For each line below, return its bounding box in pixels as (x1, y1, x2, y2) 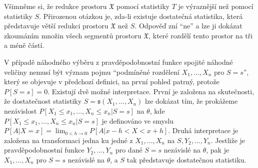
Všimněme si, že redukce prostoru (4, 1, 107, 11)
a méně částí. (4, 40, 44, 50)
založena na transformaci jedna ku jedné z (4, 135, 133, 145)
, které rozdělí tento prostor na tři (148, 30, 253, 40)
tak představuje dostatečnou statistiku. (126, 154, 246, 165)
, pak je (206, 145, 229, 155)
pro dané (115, 145, 142, 155)
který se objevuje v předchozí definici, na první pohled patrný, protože (4, 76, 219, 87)
